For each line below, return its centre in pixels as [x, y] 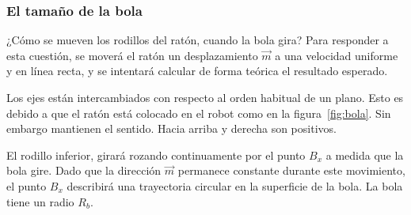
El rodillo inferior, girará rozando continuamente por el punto [156, 155]
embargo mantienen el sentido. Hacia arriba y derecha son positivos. [171, 128]
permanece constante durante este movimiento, [291, 170]
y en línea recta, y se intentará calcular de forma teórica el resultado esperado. [197, 71]
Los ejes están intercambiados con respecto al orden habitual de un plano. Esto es [205, 97]
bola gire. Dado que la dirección [84, 170]
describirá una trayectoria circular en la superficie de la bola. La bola [235, 185]
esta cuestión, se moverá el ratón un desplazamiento [132, 55]
